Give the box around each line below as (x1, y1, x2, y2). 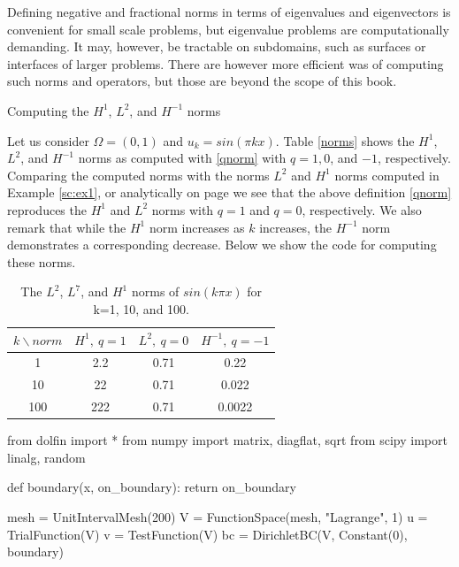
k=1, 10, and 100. (93, 299, 189, 318)
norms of (131, 282, 180, 301)
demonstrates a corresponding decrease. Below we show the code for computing (7, 235, 437, 254)
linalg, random (7, 448, 86, 466)
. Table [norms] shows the (275, 131, 415, 149)
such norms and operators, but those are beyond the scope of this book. (7, 72, 397, 90)
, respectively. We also (302, 200, 422, 218)
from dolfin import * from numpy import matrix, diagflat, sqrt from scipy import (7, 431, 448, 449)
